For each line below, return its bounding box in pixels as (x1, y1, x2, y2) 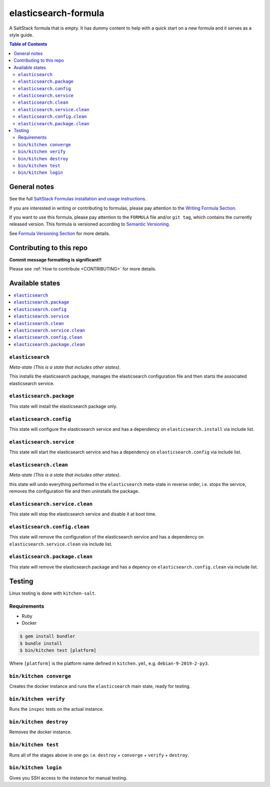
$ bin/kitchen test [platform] (19, 648, 97, 653)
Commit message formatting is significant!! (9, 256, 102, 263)
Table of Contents (9, 41, 47, 47)
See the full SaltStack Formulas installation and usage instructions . (9, 196, 147, 202)
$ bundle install (19, 640, 62, 646)
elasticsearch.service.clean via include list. (9, 541, 112, 547)
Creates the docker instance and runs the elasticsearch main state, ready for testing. (9, 683, 191, 689)
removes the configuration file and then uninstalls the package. (9, 488, 139, 494)
